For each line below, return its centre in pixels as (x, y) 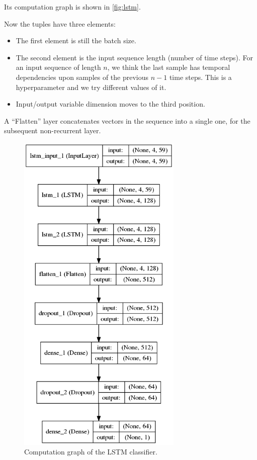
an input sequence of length (58, 67)
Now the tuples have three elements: (60, 23)
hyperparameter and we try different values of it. (91, 87)
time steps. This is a (200, 77)
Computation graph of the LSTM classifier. (91, 452)
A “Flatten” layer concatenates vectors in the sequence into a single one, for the (127, 120)
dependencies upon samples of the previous (82, 77)
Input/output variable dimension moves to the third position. (110, 104)
